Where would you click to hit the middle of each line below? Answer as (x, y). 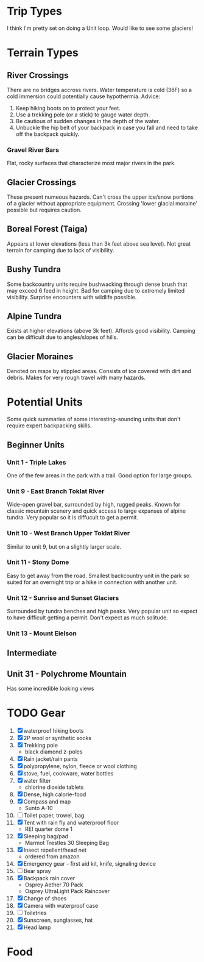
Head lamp (37, 927)
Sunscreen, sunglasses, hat (58, 920)
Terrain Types (43, 53)
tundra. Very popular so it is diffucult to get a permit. (73, 518)
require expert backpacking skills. (49, 426)
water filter (37, 781)
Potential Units (45, 402)
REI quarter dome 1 (48, 829)
